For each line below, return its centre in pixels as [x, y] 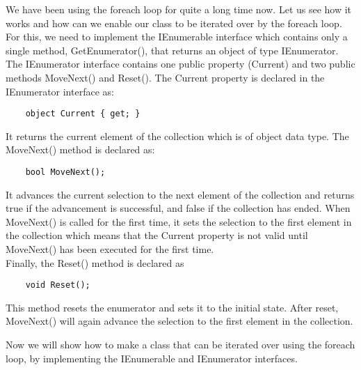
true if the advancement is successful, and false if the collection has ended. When [178, 208]
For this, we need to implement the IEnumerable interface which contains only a [177, 37]
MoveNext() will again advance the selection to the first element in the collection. [179, 321]
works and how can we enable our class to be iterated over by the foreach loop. [174, 23]
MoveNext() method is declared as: [80, 149]
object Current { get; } [83, 114]
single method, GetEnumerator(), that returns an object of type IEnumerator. [172, 50]
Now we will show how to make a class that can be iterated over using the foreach [180, 345]
